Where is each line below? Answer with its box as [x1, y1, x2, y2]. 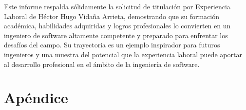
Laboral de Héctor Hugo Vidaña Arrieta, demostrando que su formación [4, 11, 219, 21]
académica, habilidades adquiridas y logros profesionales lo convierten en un [4, 21, 231, 31]
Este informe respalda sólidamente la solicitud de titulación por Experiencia [4, 1, 230, 11]
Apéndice [4, 88, 68, 108]
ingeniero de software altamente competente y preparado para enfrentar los [4, 30, 228, 40]
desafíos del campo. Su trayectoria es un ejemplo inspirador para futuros [4, 40, 220, 50]
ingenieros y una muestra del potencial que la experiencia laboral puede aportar [4, 49, 242, 59]
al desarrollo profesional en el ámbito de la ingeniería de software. [4, 59, 200, 69]
